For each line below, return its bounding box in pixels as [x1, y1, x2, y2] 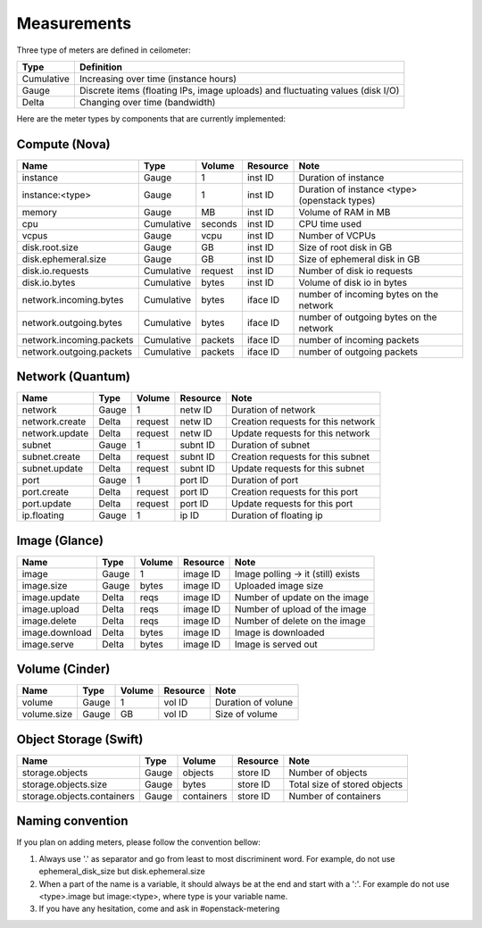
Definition [79, 61, 122, 73]
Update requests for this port [230, 497, 353, 510]
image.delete [21, 614, 78, 627]
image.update [21, 590, 80, 603]
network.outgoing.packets [21, 345, 133, 357]
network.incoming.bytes [21, 293, 124, 305]
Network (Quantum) [16, 369, 131, 384]
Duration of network [230, 404, 316, 416]
